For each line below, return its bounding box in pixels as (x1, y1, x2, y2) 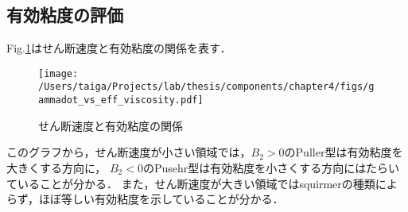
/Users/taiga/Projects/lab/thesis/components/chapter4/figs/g (38, 81, 375, 93)
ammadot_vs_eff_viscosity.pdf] (38, 94, 204, 106)
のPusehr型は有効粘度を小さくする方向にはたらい (142, 159, 399, 175)
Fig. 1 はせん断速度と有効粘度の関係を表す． (6, 40, 231, 56)
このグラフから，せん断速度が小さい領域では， (6, 144, 251, 160)
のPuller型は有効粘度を (284, 144, 403, 160)
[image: (38, 67, 79, 79)
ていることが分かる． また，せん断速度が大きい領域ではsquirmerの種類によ (6, 175, 398, 191)
